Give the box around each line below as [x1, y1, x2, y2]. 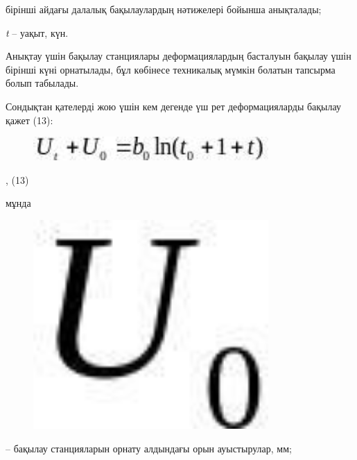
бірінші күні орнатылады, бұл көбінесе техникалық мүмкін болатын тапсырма [6, 62, 336, 76]
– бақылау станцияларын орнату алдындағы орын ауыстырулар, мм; [6, 441, 292, 455]
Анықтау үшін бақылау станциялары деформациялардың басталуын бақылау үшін [6, 49, 351, 63]
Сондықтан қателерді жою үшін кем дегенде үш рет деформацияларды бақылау [6, 99, 341, 113]
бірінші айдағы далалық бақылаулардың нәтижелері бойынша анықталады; [6, 2, 322, 16]
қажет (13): [6, 112, 53, 127]
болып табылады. [6, 76, 79, 90]
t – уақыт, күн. [6, 25, 69, 40]
